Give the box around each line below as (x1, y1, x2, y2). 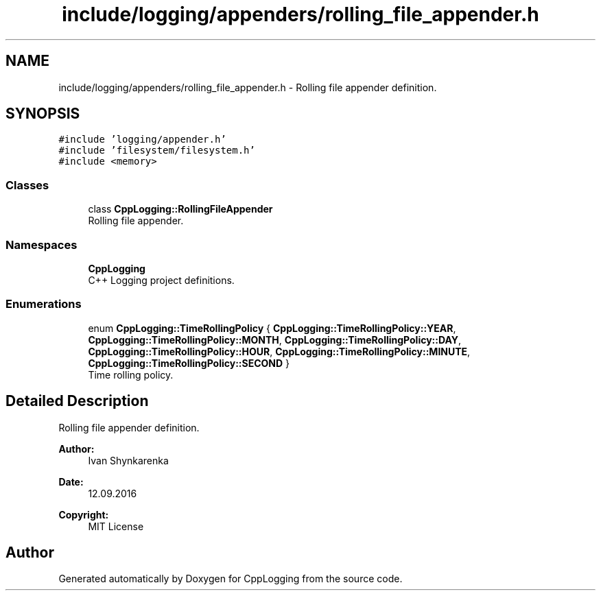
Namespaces (5, 237, 78, 252)
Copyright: (58, 508, 109, 521)
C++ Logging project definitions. (88, 274, 235, 286)
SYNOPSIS (5, 105, 80, 123)
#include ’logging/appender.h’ (58, 134, 226, 145)
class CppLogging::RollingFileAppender (88, 203, 273, 215)
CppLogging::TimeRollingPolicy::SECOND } (88, 357, 290, 369)
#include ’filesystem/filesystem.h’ (58, 145, 255, 156)
